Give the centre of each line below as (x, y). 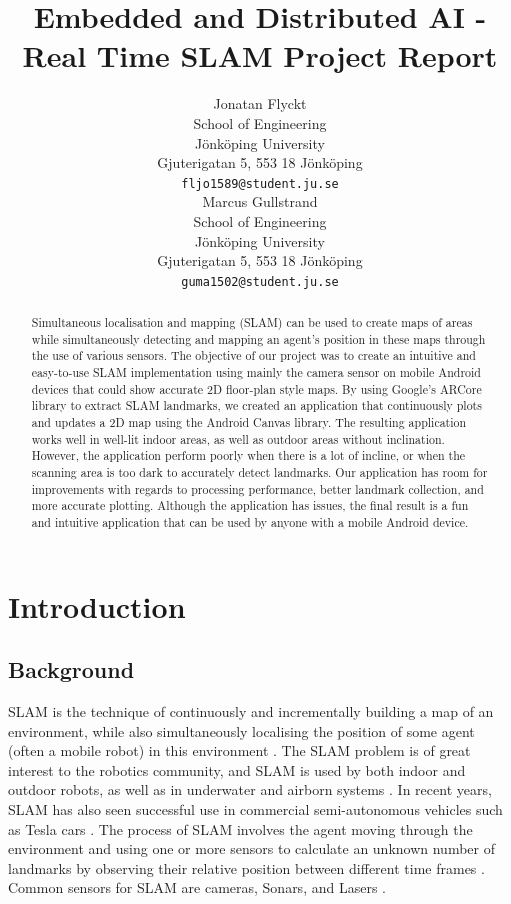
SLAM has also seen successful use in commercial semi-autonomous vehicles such (255, 809)
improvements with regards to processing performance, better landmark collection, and (257, 488)
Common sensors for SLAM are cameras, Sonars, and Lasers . (197, 887)
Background (71, 669)
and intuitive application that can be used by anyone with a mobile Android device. (250, 522)
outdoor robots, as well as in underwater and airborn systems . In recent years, (250, 789)
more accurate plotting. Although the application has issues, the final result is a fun (250, 505)
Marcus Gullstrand (260, 201)
